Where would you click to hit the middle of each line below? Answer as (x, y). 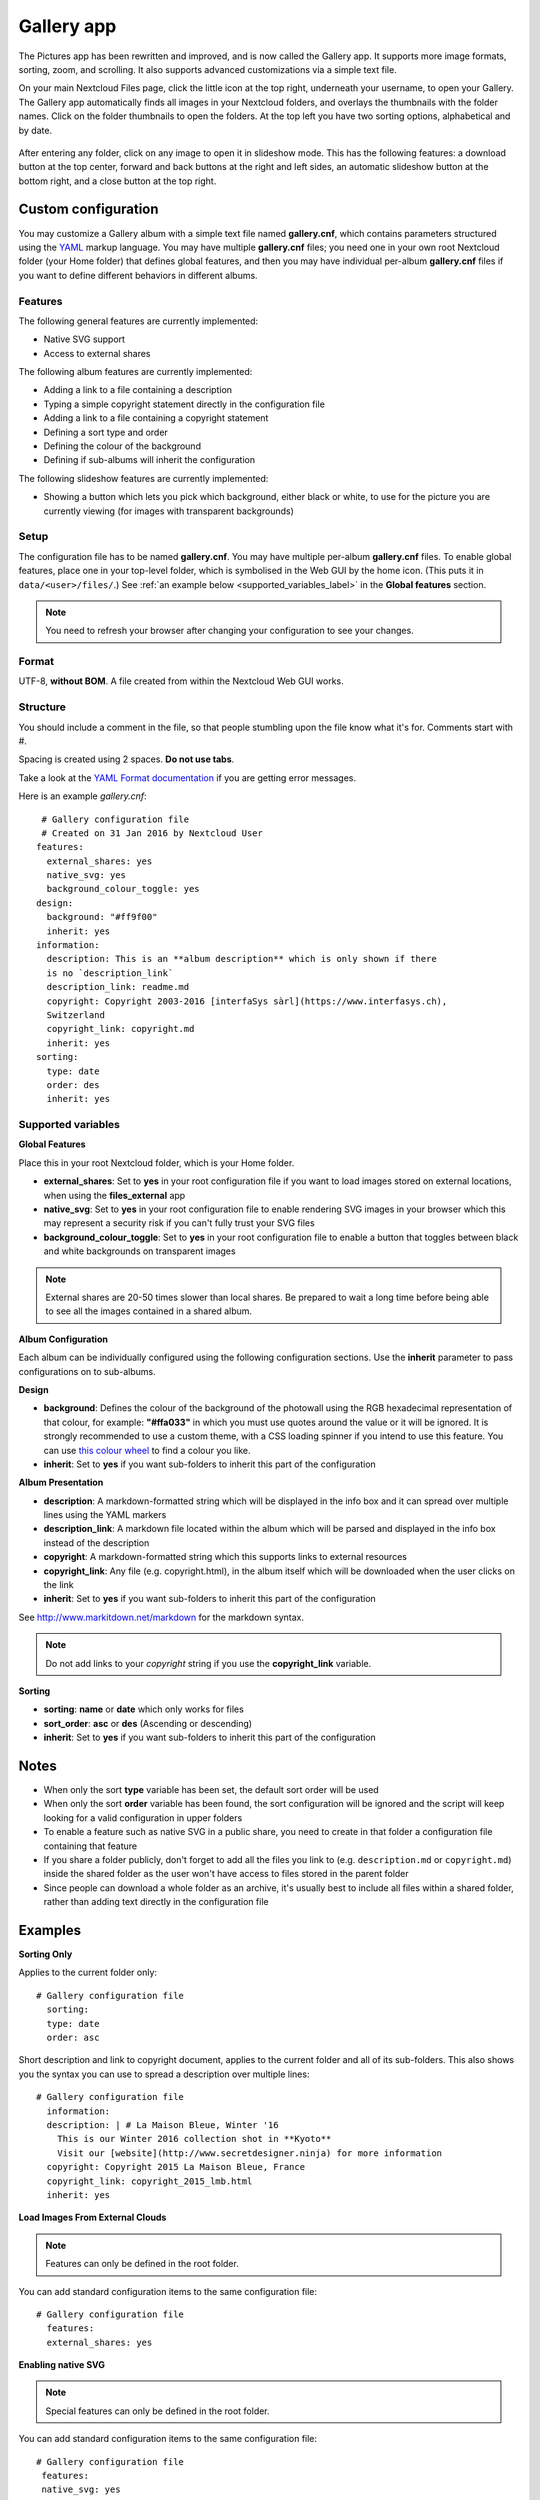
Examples (50, 1930)
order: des (73, 1084)
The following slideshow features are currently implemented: (143, 478)
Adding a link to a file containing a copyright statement (156, 418)
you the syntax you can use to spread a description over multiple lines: (164, 2074)
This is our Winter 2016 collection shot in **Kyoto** (194, 2139)
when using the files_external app (114, 1195)
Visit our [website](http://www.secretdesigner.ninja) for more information (249, 2153)
